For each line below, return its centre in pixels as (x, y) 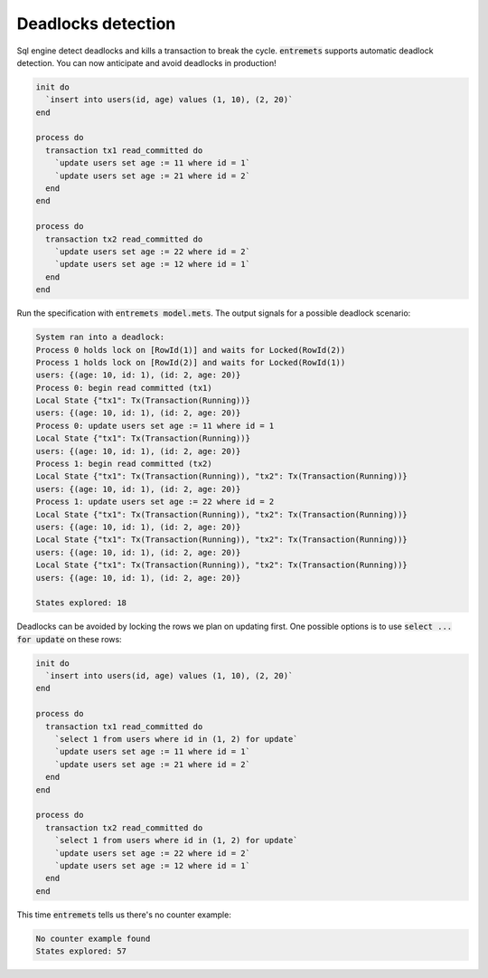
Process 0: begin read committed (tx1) (124, 388)
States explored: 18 (81, 603)
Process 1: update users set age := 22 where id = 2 (155, 502)
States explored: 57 (81, 951)
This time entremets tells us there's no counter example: (124, 915)
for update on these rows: (69, 639)
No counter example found (93, 938)
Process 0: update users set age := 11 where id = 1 (155, 426)
